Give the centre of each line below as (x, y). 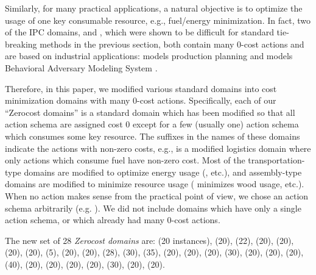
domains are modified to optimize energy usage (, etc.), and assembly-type (163, 172)
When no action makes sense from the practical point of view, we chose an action (157, 195)
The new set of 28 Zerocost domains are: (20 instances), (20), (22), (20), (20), (149, 240)
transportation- (276, 160)
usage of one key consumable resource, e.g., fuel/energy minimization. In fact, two (158, 20)
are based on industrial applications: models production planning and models (149, 56)
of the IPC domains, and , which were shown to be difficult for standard (139, 32)
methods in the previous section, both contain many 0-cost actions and (172, 44)
